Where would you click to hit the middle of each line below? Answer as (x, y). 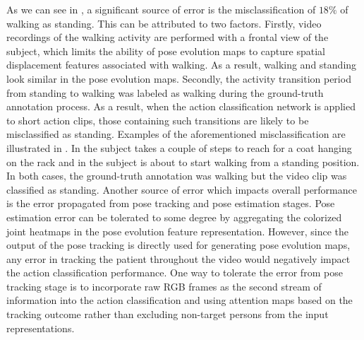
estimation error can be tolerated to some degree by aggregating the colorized (174, 217)
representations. (41, 328)
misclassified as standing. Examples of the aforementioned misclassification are (176, 134)
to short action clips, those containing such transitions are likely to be (158, 120)
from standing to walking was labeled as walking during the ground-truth (165, 92)
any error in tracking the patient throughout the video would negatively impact (178, 258)
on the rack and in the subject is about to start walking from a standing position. (183, 162)
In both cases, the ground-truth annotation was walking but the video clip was (177, 176)
